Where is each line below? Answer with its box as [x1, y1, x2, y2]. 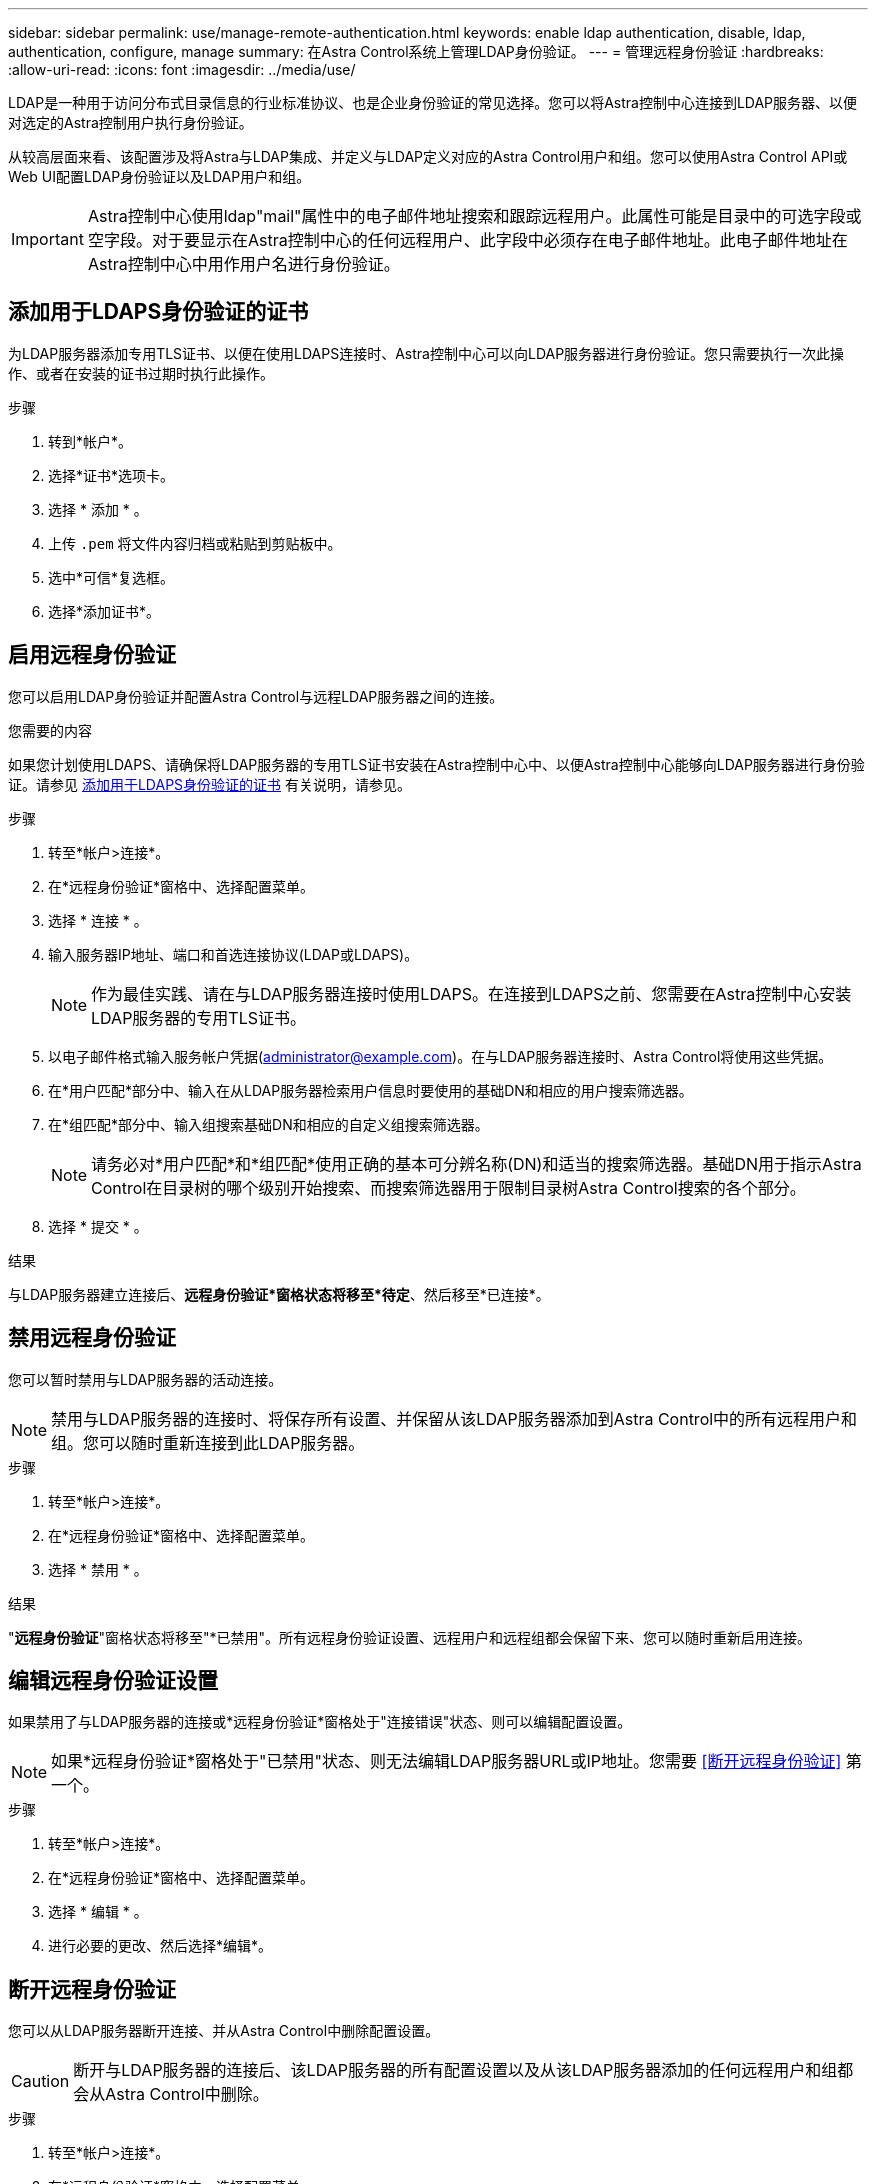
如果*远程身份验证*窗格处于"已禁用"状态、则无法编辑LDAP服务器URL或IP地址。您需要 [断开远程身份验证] [51, 1751, 842, 1772]
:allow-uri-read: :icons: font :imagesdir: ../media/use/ [8, 61, 356, 78]
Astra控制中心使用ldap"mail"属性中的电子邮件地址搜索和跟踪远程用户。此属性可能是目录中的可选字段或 [87, 206, 862, 226]
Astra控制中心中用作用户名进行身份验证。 [87, 254, 400, 274]
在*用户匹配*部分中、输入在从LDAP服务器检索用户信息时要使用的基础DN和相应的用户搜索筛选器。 [48, 1081, 693, 1099]
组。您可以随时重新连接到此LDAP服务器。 [51, 1432, 365, 1453]
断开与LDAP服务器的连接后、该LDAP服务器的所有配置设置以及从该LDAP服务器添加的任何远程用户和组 [73, 2060, 838, 2081]
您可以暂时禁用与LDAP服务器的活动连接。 [8, 1370, 283, 1388]
